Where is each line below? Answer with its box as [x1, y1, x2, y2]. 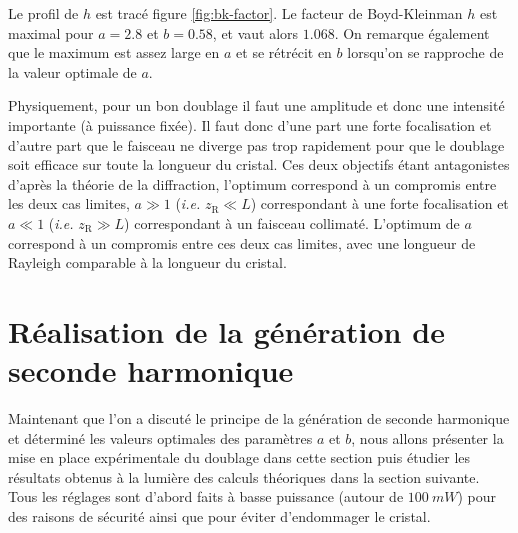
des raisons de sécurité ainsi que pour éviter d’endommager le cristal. [8, 506, 431, 526]
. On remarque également [334, 22, 490, 43]
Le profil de [8, 3, 79, 23]
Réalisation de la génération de [8, 310, 445, 351]
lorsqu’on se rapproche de [347, 42, 504, 63]
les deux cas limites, [8, 193, 130, 214]
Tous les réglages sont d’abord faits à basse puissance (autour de [8, 486, 404, 507]
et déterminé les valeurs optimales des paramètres [8, 427, 313, 448]
